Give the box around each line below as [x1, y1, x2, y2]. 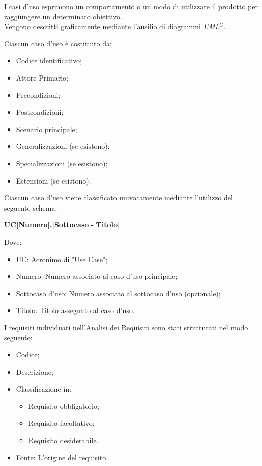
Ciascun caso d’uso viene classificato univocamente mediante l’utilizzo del [4, 192, 233, 203]
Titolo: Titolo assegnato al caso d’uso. [16, 305, 135, 316]
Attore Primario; [16, 72, 69, 83]
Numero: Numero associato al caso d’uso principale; [16, 271, 178, 281]
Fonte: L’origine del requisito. [16, 452, 108, 462]
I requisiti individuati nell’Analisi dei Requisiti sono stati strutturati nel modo [4, 322, 248, 332]
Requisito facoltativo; [28, 418, 95, 428]
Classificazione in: [16, 383, 72, 394]
